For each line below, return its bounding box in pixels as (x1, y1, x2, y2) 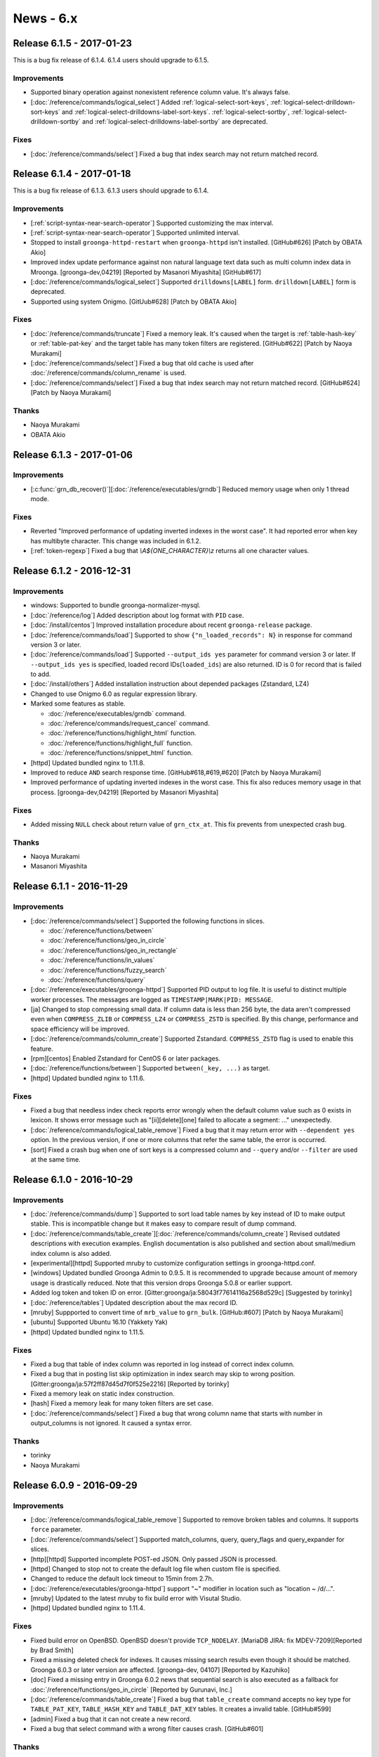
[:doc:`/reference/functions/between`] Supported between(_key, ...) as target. (30, 1064, 270, 1072)
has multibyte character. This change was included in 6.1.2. (30, 536, 201, 545)
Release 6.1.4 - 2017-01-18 (13, 168, 131, 180)
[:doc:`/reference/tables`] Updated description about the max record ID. (30, 1298, 238, 1307)
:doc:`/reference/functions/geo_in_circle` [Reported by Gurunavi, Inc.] (30, 1685, 233, 1694)
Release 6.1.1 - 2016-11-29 (13, 881, 128, 893)
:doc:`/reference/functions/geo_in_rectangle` (48, 946, 178, 954)
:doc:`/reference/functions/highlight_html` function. (48, 729, 197, 737)
